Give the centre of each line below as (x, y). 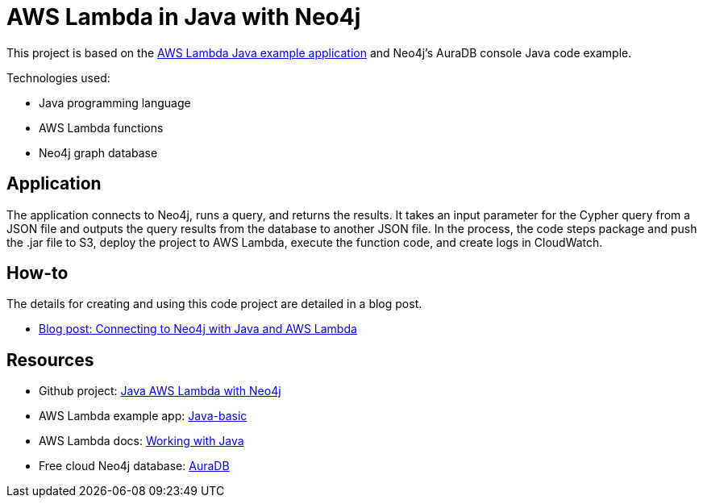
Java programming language (115, 102)
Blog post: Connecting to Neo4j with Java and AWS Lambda (198, 329)
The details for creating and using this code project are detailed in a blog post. (214, 304)
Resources (50, 360)
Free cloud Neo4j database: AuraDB (134, 466)
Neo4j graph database (98, 152)
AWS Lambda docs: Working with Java (141, 441)
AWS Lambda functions (101, 127)
